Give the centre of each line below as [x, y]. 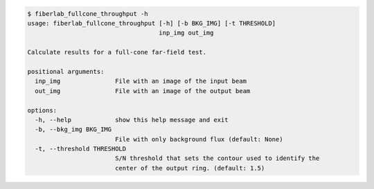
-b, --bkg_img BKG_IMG [73, 130]
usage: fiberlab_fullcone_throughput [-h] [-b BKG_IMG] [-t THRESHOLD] [152, 23]
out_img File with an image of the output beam [143, 91]
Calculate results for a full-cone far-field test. [117, 52]
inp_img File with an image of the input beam [141, 81]
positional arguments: [66, 71]
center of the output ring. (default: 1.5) [190, 168]
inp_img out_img [186, 33]
